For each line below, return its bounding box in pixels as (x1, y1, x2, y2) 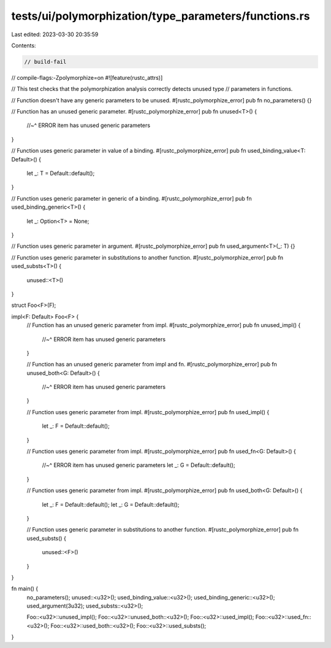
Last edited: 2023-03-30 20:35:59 (11, 31, 99, 38)
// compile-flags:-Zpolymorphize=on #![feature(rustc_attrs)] (11, 74, 163, 81)
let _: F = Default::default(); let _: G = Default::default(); (42, 501, 180, 508)
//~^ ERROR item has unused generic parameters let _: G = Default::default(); (42, 461, 235, 469)
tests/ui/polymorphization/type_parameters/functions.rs (11, 9, 310, 23)
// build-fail (24, 58, 67, 65)
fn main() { (11, 585, 39, 592)
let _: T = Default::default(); (26, 169, 95, 177)
